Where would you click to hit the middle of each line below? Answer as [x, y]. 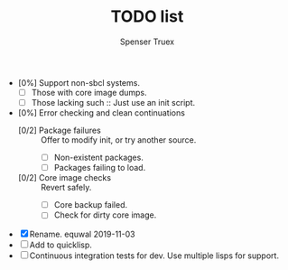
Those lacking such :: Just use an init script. [113, 102]
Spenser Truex [147, 42]
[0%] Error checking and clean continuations [101, 113]
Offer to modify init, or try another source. [118, 140]
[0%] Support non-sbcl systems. [79, 82]
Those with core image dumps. [89, 92]
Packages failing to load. [100, 168]
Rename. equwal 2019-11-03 [82, 234]
